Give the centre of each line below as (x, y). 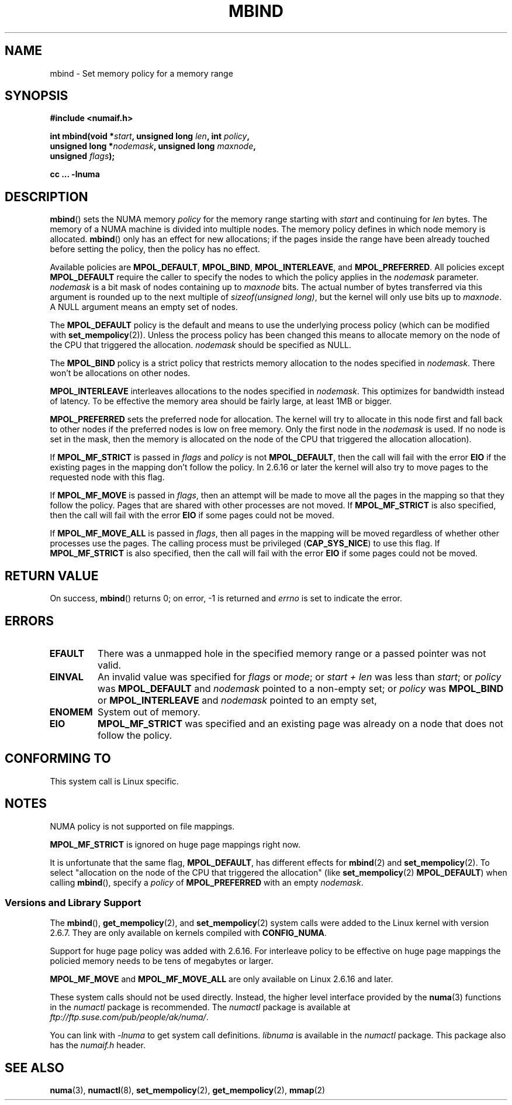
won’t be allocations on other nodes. (120, 373)
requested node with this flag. (107, 477)
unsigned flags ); (82, 156)
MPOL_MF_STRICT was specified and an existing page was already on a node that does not (301, 723)
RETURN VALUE (52, 576)
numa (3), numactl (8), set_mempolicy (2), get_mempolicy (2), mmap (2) (188, 1090)
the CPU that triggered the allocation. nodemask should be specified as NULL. (201, 345)
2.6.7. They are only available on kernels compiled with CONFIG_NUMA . (188, 933)
